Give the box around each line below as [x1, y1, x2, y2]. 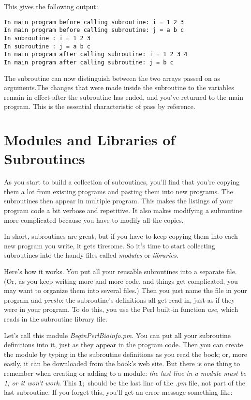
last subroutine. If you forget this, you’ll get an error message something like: [4, 387, 233, 397]
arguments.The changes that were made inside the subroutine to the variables [4, 82, 234, 92]
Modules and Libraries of [4, 130, 176, 150]
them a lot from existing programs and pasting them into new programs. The [4, 186, 233, 196]
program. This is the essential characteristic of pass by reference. [4, 101, 195, 111]
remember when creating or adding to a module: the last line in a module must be [4, 368, 246, 378]
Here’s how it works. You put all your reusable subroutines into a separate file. [4, 266, 237, 276]
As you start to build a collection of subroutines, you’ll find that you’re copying [4, 177, 240, 187]
